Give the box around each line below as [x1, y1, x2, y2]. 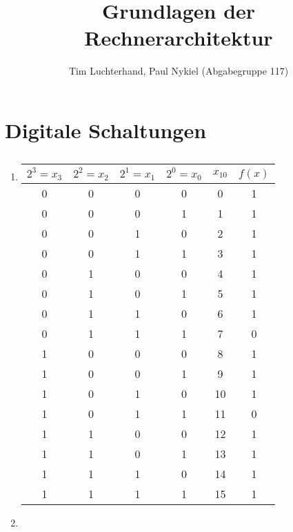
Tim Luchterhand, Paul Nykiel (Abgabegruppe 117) [68, 64, 289, 78]
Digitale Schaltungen [5, 115, 207, 144]
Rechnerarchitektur [84, 23, 273, 52]
